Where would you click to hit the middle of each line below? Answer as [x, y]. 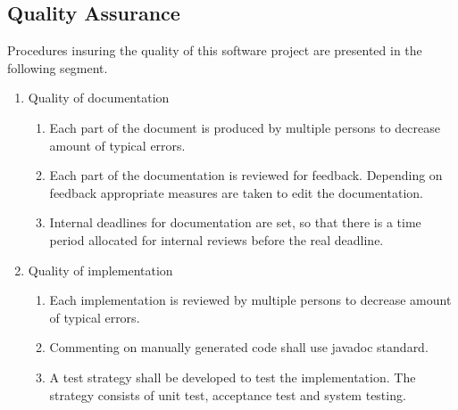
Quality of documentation [99, 98]
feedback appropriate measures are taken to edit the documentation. [236, 192]
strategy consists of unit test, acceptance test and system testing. [228, 394]
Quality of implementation [100, 270]
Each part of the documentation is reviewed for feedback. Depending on [246, 175]
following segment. [58, 67]
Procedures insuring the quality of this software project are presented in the [215, 50]
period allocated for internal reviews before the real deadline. [217, 239]
